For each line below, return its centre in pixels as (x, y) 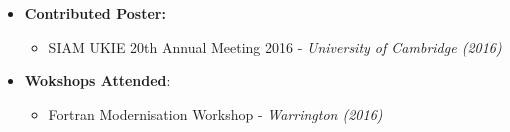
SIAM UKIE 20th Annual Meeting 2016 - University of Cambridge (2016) (275, 46)
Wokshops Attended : (97, 80)
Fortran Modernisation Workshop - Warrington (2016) (215, 113)
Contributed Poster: (95, 13)
